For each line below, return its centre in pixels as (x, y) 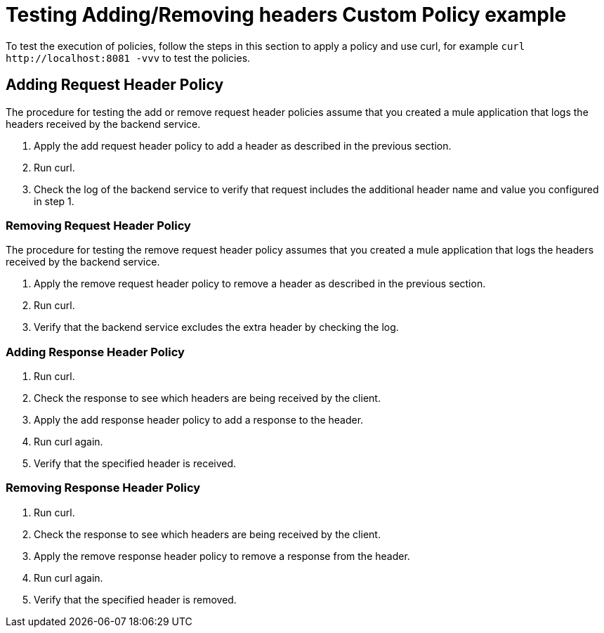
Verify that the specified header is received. (135, 464)
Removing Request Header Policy (98, 225)
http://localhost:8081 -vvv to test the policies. (128, 58)
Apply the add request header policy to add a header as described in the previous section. (243, 145)
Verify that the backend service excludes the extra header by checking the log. (216, 327)
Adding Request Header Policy (115, 85)
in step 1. (54, 201)
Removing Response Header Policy (103, 488)
